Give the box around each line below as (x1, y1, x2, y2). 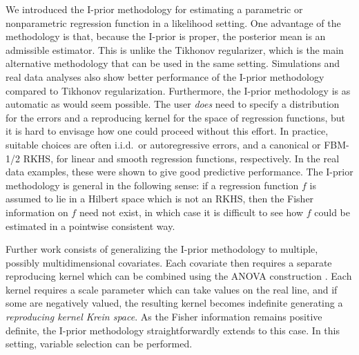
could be (314, 204, 351, 219)
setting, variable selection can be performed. (6, 336, 193, 351)
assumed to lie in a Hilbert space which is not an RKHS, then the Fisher (6, 191, 314, 206)
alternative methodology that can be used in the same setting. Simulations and (6, 56, 340, 70)
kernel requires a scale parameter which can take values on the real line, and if (6, 282, 338, 296)
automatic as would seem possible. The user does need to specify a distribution (6, 97, 340, 111)
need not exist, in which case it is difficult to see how (79, 204, 304, 219)
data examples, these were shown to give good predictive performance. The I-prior (6, 164, 353, 179)
